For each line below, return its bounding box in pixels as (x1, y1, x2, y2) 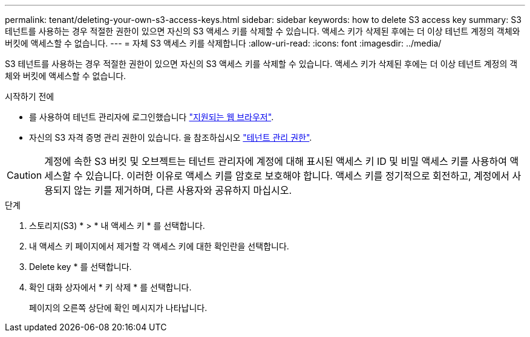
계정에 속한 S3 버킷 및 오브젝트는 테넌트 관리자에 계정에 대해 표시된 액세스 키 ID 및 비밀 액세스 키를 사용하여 (44, 155, 507, 167)
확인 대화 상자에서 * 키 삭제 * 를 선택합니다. (29, 282, 192, 292)
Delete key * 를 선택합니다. (29, 262, 132, 272)
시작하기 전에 (5, 91, 54, 101)
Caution (7, 169, 42, 181)
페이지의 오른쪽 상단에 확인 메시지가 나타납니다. (29, 303, 208, 313)
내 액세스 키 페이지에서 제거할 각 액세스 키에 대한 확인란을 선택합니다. (29, 241, 289, 251)
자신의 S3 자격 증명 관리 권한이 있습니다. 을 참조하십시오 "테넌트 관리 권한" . (29, 132, 312, 143)
